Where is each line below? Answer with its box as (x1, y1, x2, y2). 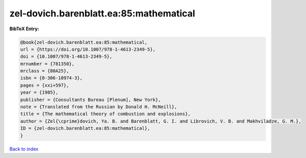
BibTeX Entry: (9, 26, 39, 32)
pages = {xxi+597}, (20, 82, 69, 88)
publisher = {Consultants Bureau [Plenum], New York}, (20, 96, 161, 103)
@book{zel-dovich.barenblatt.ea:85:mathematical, (20, 39, 148, 45)
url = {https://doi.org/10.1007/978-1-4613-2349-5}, (20, 46, 156, 52)
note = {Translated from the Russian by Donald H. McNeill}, (20, 104, 177, 110)
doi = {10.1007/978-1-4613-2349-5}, (20, 54, 113, 60)
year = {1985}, (20, 90, 58, 95)
